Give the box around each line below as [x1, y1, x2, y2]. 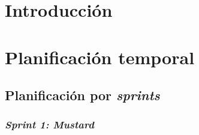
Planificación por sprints [5, 86, 160, 104]
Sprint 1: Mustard [5, 117, 94, 132]
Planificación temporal [5, 44, 195, 69]
